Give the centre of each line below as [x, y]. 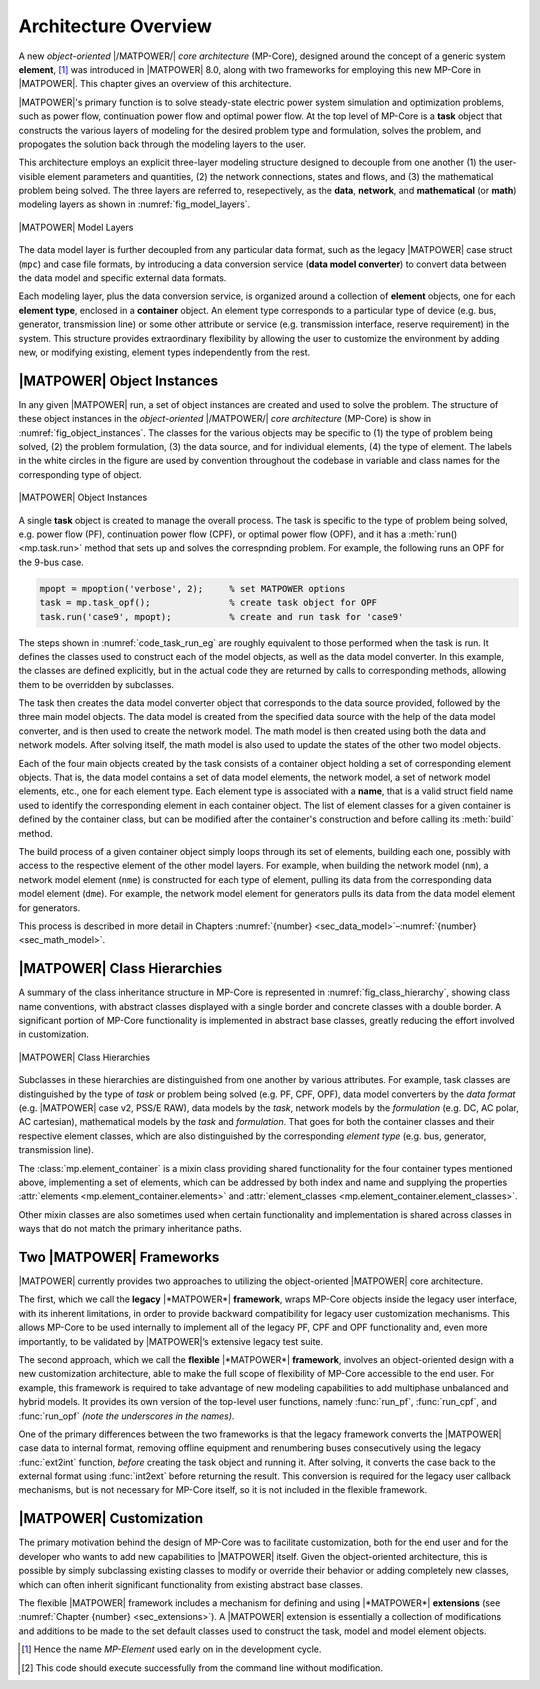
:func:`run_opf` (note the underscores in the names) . [126, 1416]
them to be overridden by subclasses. [96, 684]
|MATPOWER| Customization [111, 1518]
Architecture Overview [115, 26]
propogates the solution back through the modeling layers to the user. [162, 144]
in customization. [54, 1034]
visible [32, 176]
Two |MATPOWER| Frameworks [119, 1256]
